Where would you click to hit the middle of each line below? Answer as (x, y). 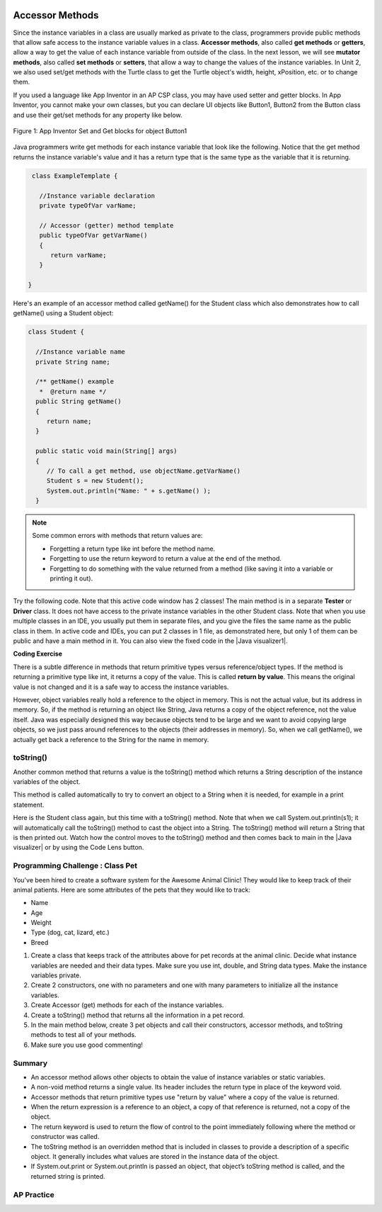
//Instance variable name (80, 352)
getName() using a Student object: (63, 313)
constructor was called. (65, 1137)
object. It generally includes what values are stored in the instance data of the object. (155, 1157)
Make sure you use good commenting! (87, 1045)
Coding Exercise (38, 654)
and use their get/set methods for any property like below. (98, 115)
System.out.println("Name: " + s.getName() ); (129, 490)
